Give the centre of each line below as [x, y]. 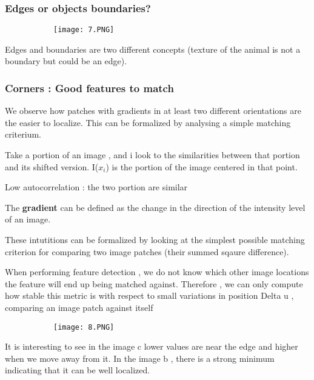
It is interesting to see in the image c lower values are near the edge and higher [152, 346]
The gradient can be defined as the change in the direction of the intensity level [155, 207]
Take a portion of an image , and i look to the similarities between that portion [152, 155]
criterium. [23, 134]
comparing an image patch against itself [79, 307]
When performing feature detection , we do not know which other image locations [157, 272]
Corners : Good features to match [89, 88]
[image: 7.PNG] [84, 30]
